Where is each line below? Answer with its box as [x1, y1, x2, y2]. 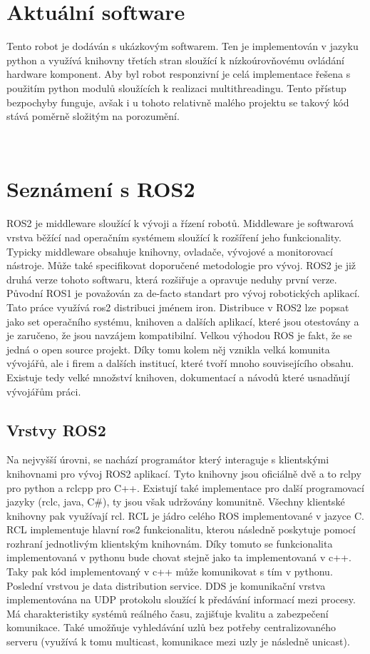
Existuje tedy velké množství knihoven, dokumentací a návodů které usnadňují [6, 369, 350, 384]
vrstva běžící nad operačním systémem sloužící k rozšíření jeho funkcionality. [6, 230, 341, 244]
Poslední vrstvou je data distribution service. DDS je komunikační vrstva [6, 578, 326, 593]
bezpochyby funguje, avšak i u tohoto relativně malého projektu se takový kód [6, 94, 349, 109]
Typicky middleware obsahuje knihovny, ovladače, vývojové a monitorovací [6, 243, 333, 258]
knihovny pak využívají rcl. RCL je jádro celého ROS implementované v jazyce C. [6, 508, 364, 523]
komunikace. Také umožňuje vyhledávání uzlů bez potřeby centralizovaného [6, 620, 336, 635]
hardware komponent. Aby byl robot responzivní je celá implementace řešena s [6, 66, 351, 81]
